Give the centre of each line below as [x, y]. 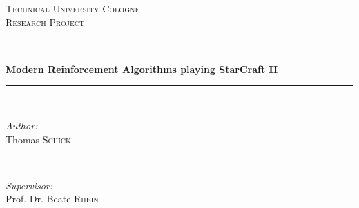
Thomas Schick [38, 139]
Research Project [45, 22]
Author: [22, 125]
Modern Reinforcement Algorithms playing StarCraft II [142, 69]
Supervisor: [29, 185]
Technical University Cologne [73, 8]
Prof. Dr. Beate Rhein [52, 199]
